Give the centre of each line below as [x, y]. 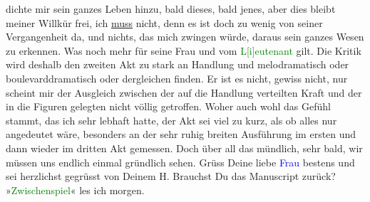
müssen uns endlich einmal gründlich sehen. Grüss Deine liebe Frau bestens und [180, 162]
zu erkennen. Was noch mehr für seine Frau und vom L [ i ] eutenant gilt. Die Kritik [184, 50]
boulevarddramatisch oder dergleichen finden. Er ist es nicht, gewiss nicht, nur [177, 78]
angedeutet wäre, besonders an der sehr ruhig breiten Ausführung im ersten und [181, 134]
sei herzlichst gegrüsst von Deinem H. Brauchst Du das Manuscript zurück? [171, 176]
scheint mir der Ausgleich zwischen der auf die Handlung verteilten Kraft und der [184, 92]
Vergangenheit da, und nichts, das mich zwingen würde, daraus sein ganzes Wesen [185, 37]
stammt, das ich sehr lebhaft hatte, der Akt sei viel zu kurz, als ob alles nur [171, 120]
